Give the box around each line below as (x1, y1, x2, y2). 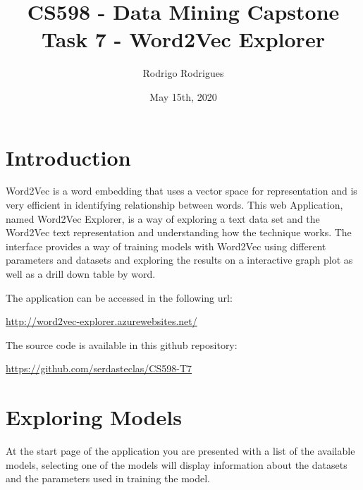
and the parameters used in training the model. (6, 471, 211, 486)
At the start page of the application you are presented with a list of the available (6, 443, 355, 458)
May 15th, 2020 (149, 89, 217, 104)
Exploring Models (6, 403, 182, 431)
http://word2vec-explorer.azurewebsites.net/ (6, 314, 197, 329)
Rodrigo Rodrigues (142, 66, 224, 80)
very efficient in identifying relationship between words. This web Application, (6, 197, 343, 212)
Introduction (6, 142, 131, 171)
